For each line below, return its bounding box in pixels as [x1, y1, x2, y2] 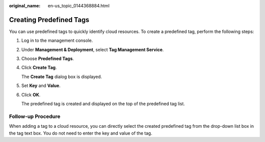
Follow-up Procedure [9, 113, 61, 120]
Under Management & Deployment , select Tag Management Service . [21, 47, 164, 53]
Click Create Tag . [21, 64, 57, 71]
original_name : [9, 3, 41, 8]
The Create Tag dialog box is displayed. [21, 74, 103, 80]
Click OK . [21, 91, 41, 98]
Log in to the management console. [21, 37, 93, 44]
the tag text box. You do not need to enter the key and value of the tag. [9, 130, 152, 136]
